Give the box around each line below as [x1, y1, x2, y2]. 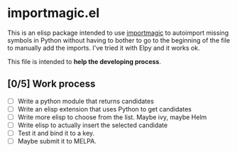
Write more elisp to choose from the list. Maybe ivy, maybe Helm [17, 112, 207, 121]
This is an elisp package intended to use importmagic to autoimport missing [7, 28, 229, 37]
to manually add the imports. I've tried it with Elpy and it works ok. [7, 43, 200, 52]
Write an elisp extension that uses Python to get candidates [17, 104, 192, 113]
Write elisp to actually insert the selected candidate [17, 121, 168, 129]
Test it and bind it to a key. [17, 129, 95, 137]
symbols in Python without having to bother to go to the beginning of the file [7, 36, 231, 44]
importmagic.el [7, 5, 100, 21]
